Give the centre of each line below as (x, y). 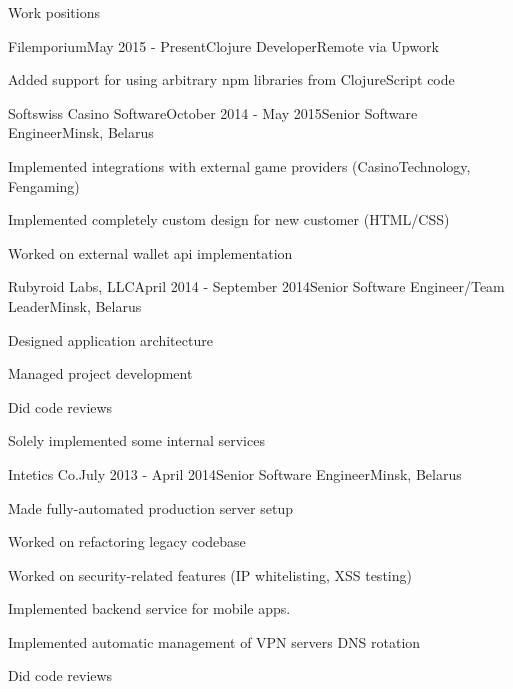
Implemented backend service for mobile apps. (149, 608)
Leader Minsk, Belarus (75, 305)
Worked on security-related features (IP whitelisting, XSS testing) (210, 574)
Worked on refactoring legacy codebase (127, 541)
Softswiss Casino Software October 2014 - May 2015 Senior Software (213, 112)
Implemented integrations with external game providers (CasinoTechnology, (239, 165)
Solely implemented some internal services (136, 440)
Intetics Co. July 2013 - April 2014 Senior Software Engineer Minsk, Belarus (235, 473)
